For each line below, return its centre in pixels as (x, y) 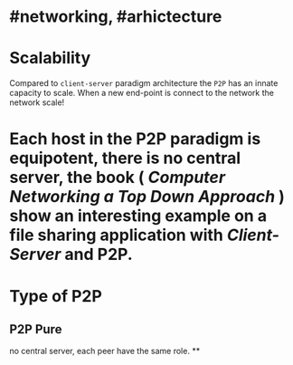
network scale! (37, 102)
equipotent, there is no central (125, 158)
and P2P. (99, 255)
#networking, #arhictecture (116, 17)
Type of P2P (56, 296)
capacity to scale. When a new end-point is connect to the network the (142, 93)
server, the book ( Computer (118, 178)
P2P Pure (36, 329)
